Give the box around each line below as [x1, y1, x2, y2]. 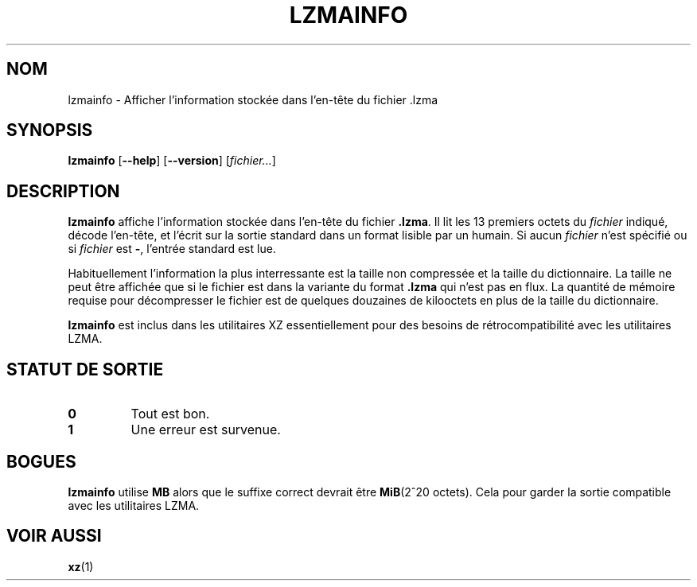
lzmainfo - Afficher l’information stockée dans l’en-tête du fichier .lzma [68, 92, 438, 107]
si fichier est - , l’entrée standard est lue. [68, 242, 276, 256]
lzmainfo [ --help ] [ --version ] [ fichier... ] [68, 154, 276, 168]
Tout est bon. [130, 406, 210, 422]
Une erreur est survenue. [130, 422, 281, 438]
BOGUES [6, 451, 76, 472]
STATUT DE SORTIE [6, 359, 164, 379]
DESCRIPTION [6, 181, 120, 201]
